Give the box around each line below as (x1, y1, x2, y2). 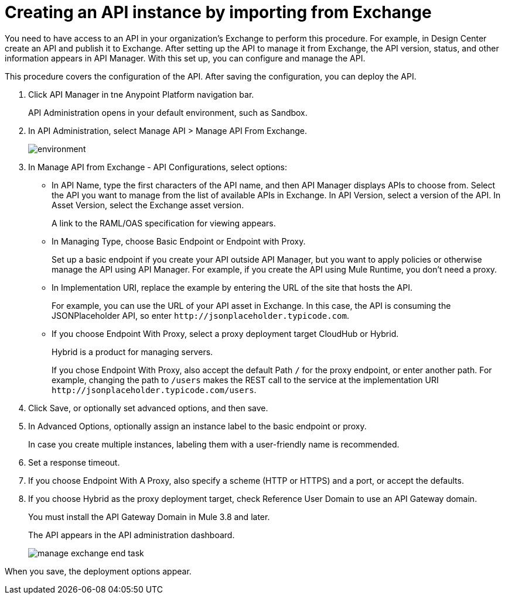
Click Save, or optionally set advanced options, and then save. (28, 402, 268, 413)
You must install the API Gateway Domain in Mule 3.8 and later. (28, 511, 270, 522)
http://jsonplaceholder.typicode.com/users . (52, 384, 257, 395)
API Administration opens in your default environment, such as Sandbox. (28, 107, 308, 118)
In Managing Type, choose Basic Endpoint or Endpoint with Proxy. (52, 236, 306, 246)
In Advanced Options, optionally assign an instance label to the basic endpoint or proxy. (28, 421, 367, 431)
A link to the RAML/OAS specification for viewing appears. (52, 218, 276, 228)
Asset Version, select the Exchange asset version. (52, 199, 244, 210)
